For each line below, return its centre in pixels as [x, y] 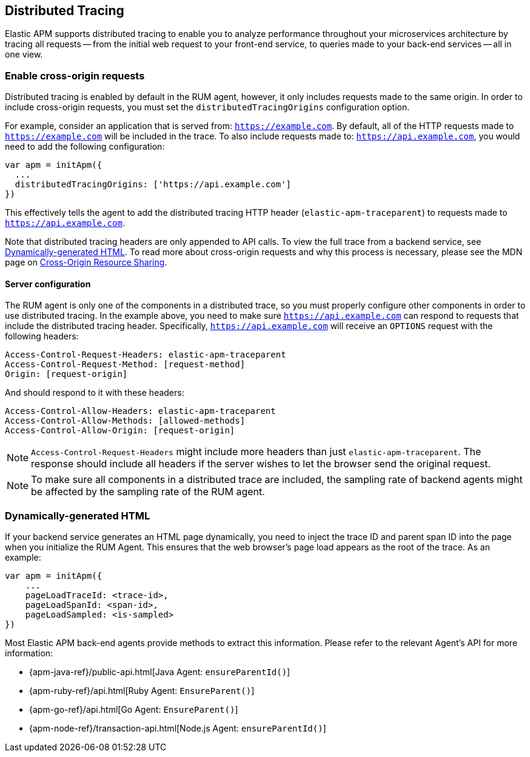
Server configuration [48, 284]
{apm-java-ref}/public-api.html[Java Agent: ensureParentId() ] [160, 672]
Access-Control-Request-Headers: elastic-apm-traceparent [146, 355]
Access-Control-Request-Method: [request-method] [125, 365]
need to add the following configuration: [85, 147]
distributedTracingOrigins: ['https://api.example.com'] [153, 185]
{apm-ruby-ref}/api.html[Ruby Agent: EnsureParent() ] [142, 691]
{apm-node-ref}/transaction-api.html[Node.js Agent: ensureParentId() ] [178, 729]
